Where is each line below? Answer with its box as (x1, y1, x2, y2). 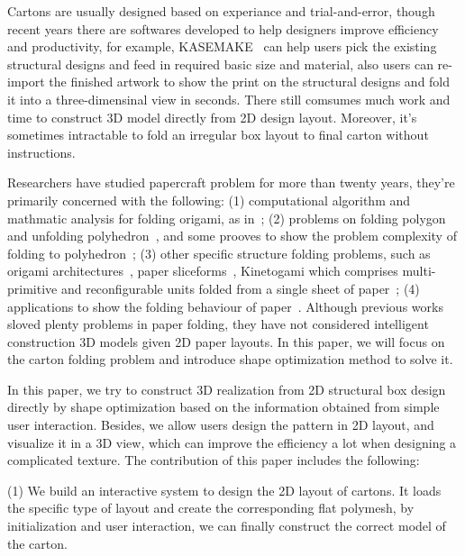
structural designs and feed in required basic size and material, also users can (7, 54, 433, 73)
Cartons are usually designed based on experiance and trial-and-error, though (7, 2, 435, 20)
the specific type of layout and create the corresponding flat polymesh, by (7, 498, 415, 517)
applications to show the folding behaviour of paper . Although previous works (7, 296, 443, 315)
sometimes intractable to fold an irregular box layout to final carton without (7, 125, 429, 144)
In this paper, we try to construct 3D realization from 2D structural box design (7, 379, 446, 398)
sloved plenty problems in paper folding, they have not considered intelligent (7, 314, 429, 333)
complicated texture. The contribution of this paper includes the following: (7, 451, 420, 469)
